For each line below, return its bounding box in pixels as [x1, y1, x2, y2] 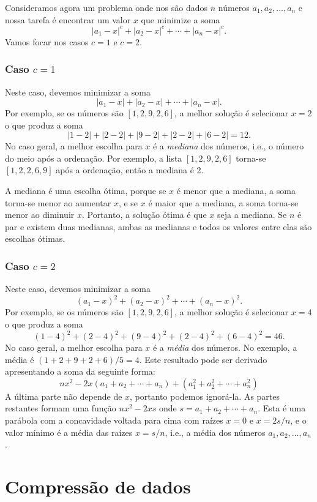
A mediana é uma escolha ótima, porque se [5, 184, 166, 197]
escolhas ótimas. [5, 232, 65, 245]
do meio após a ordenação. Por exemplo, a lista [5, 151, 182, 164]
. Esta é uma [258, 402, 306, 414]
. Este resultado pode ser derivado [139, 353, 267, 365]
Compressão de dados [5, 473, 191, 498]
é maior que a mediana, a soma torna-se [148, 196, 299, 209]
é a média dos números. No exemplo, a [152, 341, 297, 354]
